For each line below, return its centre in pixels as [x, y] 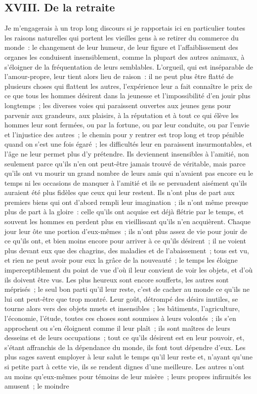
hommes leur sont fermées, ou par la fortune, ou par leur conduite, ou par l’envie [127, 125]
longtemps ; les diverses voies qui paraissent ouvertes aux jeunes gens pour [118, 105]
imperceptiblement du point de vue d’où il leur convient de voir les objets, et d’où [128, 270]
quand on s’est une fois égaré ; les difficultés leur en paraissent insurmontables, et [128, 144]
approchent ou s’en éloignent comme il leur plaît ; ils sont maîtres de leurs [117, 328]
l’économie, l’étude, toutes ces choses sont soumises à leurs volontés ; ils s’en [120, 318]
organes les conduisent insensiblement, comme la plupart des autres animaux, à [125, 57]
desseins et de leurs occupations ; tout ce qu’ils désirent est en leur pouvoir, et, [125, 337]
